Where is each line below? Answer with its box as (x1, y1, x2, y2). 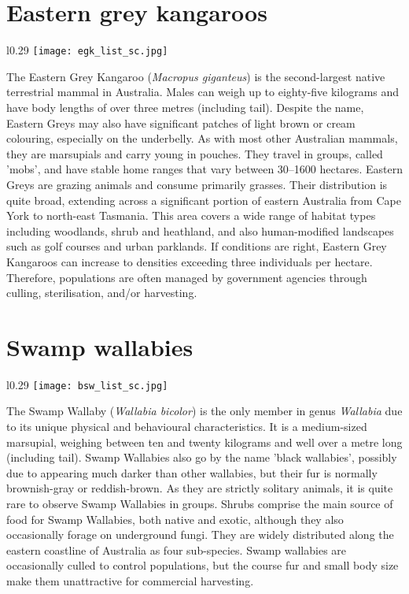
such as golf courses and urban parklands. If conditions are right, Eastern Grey (6, 238, 387, 254)
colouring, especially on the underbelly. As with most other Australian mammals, (6, 130, 398, 147)
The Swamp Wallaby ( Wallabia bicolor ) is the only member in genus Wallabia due (6, 403, 403, 419)
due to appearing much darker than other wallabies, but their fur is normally (6, 464, 378, 481)
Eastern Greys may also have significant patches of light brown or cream (6, 114, 356, 131)
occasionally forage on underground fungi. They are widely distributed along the (6, 526, 394, 543)
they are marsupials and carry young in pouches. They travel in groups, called (6, 145, 383, 161)
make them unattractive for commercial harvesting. (6, 573, 254, 588)
